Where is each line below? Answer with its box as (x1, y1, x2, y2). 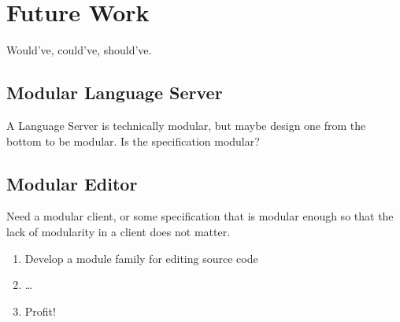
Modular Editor (6, 171, 138, 195)
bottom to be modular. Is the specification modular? (6, 132, 260, 149)
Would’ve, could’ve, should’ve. (6, 42, 152, 58)
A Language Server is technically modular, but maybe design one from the (6, 117, 366, 133)
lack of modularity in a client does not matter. (6, 223, 231, 239)
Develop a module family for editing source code (24, 250, 258, 266)
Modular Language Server (6, 80, 223, 105)
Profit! (24, 302, 56, 319)
